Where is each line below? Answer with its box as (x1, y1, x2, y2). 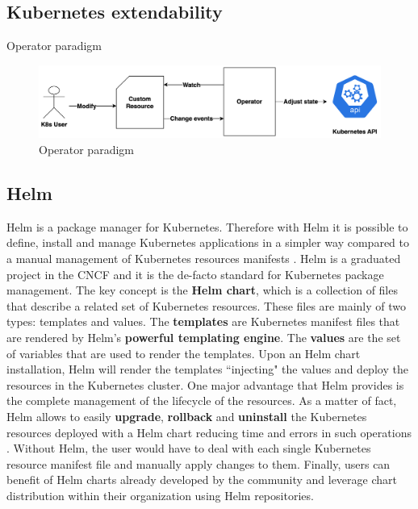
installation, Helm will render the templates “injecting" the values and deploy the (6, 361, 408, 378)
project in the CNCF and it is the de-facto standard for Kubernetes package (6, 265, 384, 282)
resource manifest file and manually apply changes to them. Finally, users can (6, 455, 391, 472)
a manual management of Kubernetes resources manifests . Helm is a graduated (6, 250, 401, 267)
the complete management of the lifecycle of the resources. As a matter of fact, (6, 392, 397, 409)
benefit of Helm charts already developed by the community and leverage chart (6, 471, 397, 488)
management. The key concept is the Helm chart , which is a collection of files (6, 282, 398, 298)
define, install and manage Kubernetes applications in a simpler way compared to (6, 234, 409, 251)
